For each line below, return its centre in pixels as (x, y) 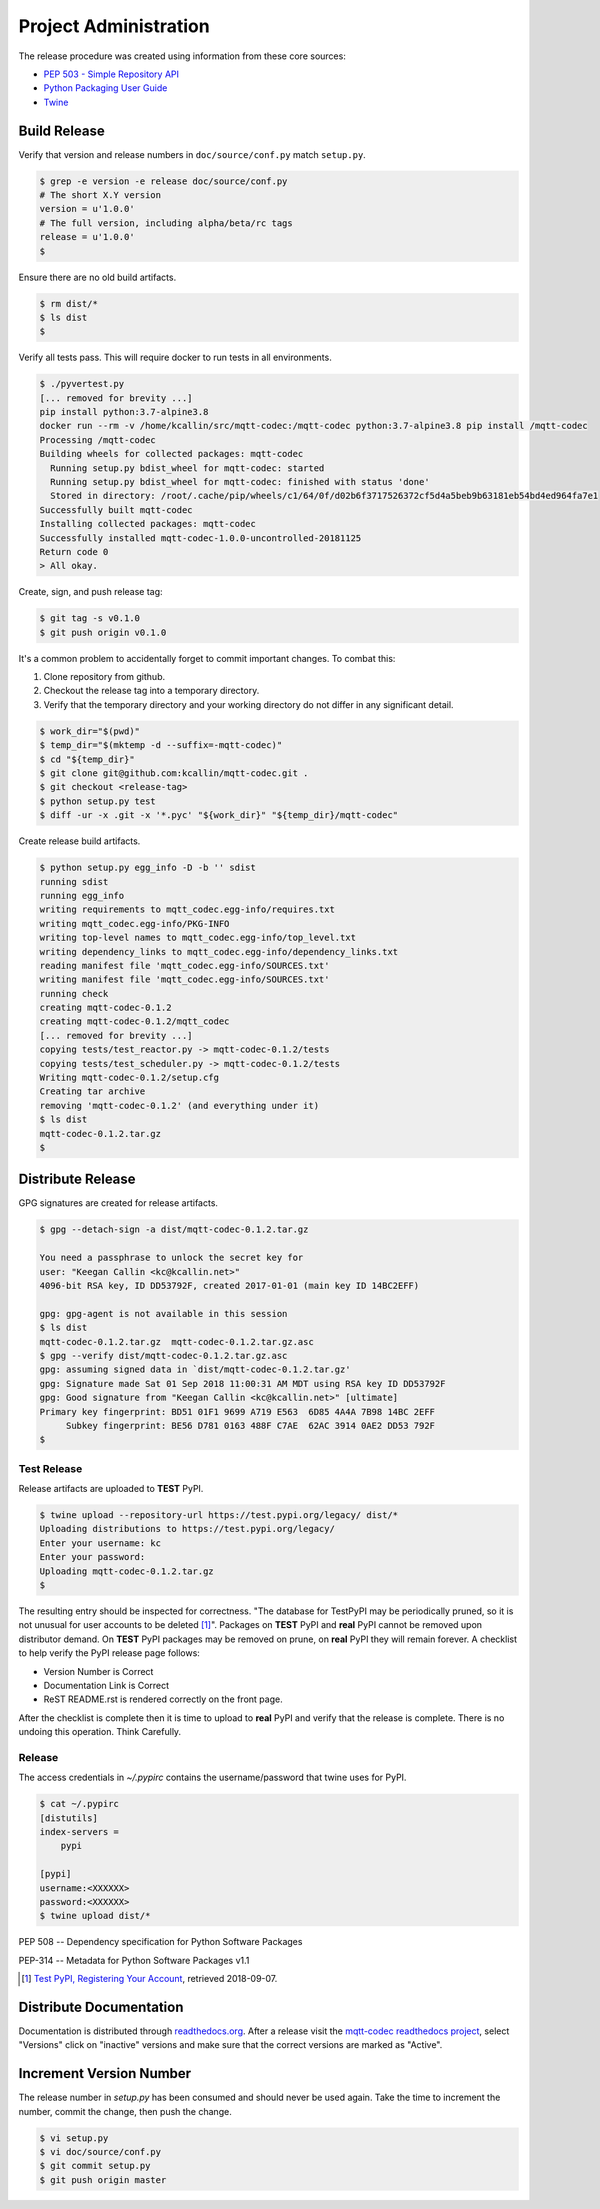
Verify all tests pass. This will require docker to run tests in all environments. (175, 357)
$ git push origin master (103, 2179)
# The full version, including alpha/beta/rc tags (166, 223)
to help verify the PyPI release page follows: (109, 1653)
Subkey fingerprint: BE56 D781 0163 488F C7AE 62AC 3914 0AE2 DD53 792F (250, 1425)
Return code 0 (74, 551)
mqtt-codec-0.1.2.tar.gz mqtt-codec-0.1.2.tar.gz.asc (176, 1341)
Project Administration (114, 26)
